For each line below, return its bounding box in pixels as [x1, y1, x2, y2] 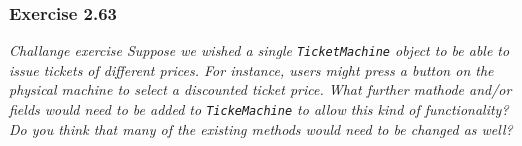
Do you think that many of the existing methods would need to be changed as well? [9, 118, 513, 139]
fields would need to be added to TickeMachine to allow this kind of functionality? [9, 99, 509, 120]
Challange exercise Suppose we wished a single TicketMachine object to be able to [9, 40, 510, 61]
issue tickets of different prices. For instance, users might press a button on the [9, 59, 494, 80]
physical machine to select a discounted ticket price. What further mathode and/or [9, 79, 512, 100]
